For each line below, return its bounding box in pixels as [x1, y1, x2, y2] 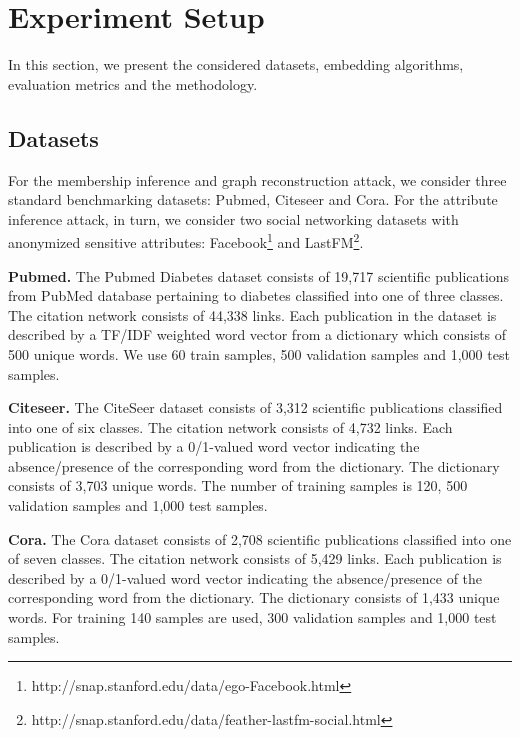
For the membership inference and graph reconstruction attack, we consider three [8, 169, 507, 190]
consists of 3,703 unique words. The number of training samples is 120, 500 [8, 475, 468, 496]
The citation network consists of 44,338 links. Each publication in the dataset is [8, 304, 497, 325]
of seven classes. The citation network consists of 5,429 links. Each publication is [8, 548, 502, 569]
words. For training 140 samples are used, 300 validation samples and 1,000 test [8, 607, 497, 628]
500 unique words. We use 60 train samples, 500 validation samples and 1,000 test [8, 343, 510, 364]
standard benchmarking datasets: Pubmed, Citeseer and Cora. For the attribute [8, 189, 498, 210]
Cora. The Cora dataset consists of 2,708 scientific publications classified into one [8, 528, 512, 549]
